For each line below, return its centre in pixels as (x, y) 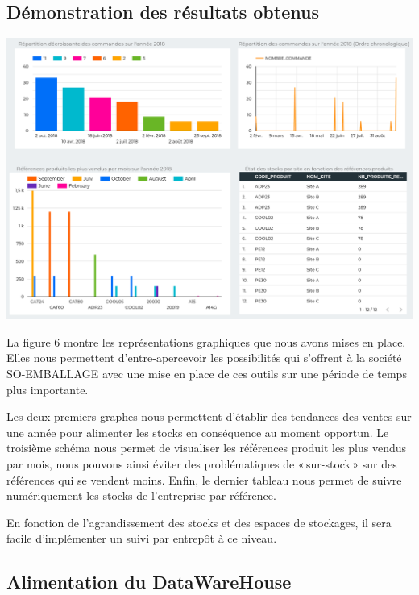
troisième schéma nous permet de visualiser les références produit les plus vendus (207, 448)
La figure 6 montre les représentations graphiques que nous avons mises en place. (206, 341)
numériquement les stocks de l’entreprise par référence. (141, 495)
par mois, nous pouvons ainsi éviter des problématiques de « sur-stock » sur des (202, 463)
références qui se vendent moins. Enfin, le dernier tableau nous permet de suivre (204, 479)
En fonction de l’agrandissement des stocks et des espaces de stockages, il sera (199, 522)
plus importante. (48, 389)
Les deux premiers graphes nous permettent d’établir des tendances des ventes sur (209, 416)
